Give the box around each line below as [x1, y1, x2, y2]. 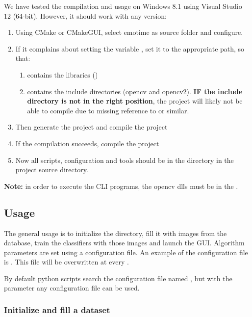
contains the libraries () [27, 69, 98, 79]
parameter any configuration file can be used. [4, 283, 140, 293]
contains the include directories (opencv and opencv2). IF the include [27, 86, 243, 96]
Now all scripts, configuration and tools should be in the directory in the [15, 155, 234, 165]
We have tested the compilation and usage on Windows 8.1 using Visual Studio [4, 1, 242, 11]
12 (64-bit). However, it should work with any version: [4, 10, 167, 21]
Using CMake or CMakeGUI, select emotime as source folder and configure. [15, 27, 243, 37]
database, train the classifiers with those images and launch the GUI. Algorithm [4, 238, 245, 248]
